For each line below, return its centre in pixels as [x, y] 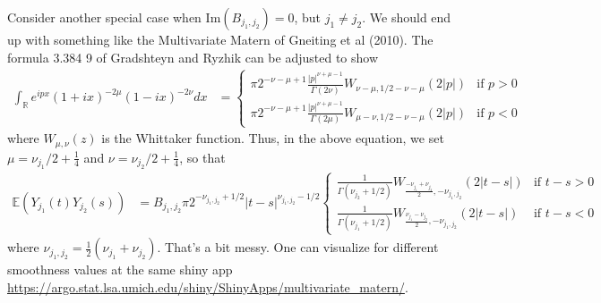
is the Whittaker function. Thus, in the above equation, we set [273, 138]
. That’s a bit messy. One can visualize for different [298, 247]
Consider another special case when [104, 17]
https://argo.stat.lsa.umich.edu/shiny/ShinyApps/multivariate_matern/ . [208, 286]
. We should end [407, 17]
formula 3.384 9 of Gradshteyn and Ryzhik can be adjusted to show [193, 57]
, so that [202, 157]
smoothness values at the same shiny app [120, 269]
